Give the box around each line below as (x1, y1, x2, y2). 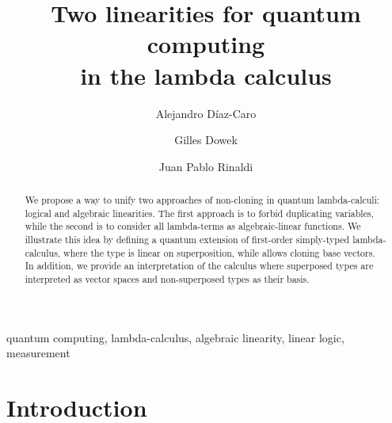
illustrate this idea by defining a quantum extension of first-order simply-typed (25, 233, 350, 246)
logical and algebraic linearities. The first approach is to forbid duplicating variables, (25, 206, 374, 219)
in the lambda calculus (80, 59, 332, 91)
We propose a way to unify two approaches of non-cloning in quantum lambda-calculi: (25, 193, 380, 207)
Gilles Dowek (174, 131, 238, 148)
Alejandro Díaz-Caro (155, 105, 257, 121)
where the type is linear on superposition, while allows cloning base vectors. (63, 246, 375, 259)
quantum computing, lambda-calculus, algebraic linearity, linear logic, (6, 329, 344, 345)
